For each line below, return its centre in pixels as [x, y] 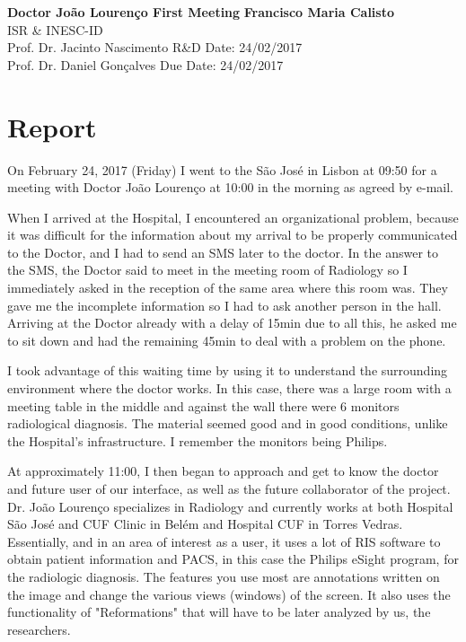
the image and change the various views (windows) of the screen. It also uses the [229, 594]
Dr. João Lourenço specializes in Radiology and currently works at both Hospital [230, 506]
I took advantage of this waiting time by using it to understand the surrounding [228, 370]
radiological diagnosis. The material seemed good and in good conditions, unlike [228, 423]
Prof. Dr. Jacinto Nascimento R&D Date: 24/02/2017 [155, 47]
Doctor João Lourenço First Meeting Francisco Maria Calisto [201, 12]
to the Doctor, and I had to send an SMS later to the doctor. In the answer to [223, 252]
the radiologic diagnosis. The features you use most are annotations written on [224, 576]
